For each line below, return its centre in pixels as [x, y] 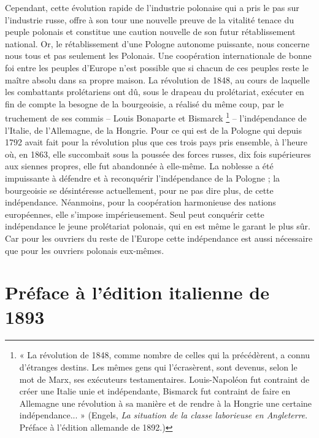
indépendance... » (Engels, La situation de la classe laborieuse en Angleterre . [163, 415]
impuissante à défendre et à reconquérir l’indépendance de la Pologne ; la [143, 178]
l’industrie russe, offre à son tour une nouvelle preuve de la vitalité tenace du [150, 19]
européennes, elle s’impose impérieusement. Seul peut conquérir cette [135, 214]
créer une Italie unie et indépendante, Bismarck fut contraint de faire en [155, 391]
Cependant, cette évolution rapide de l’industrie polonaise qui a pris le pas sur [152, 7]
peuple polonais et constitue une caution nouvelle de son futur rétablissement [150, 32]
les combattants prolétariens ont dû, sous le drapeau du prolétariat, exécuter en [155, 92]
